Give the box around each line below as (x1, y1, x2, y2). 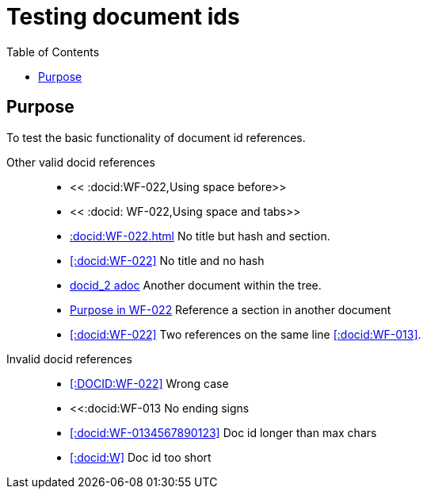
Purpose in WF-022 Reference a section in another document (70, 302, 391, 317)
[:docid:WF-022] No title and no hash (70, 253, 265, 267)
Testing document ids (6, 3, 240, 30)
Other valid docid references (6, 155, 155, 169)
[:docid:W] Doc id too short (70, 450, 212, 464)
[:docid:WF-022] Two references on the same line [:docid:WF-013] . (70, 327, 421, 341)
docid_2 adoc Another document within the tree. (70, 278, 322, 292)
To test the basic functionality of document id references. (6, 130, 306, 144)
